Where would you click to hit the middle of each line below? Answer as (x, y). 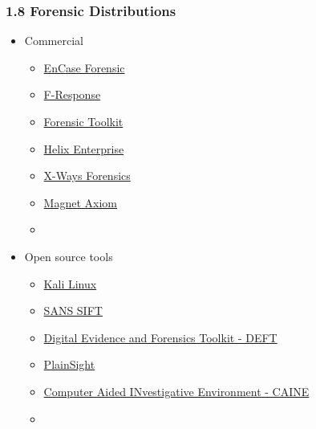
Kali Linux (70, 283)
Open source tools (69, 256)
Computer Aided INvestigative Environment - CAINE (176, 391)
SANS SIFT (73, 311)
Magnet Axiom (80, 202)
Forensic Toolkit (83, 121)
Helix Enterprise (84, 148)
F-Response (72, 94)
